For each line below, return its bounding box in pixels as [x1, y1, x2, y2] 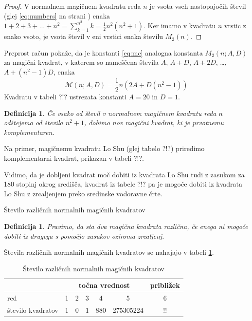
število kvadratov [7, 305, 58, 315]
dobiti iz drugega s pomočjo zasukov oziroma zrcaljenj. [4, 230, 164, 241]
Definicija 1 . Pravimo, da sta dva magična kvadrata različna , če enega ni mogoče [4, 221, 248, 231]
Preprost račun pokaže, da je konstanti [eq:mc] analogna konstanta [4, 47, 203, 57]
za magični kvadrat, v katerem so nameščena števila [4, 57, 159, 67]
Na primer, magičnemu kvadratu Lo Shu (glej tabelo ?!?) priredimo [4, 143, 205, 153]
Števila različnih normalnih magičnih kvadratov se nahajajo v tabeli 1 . [4, 247, 214, 257]
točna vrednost [78, 280, 130, 290]
